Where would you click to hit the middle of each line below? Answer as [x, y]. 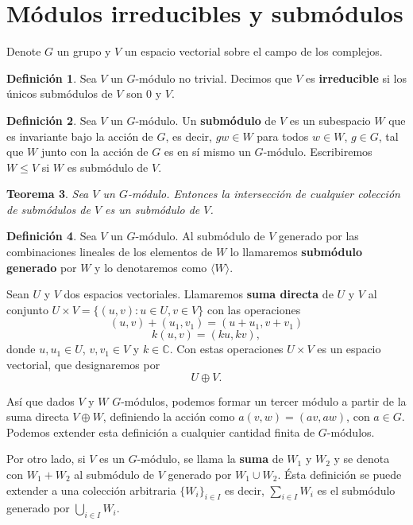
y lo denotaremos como [151, 267]
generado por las [318, 236]
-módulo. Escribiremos [318, 152]
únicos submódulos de [60, 93]
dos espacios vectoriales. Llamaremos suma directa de [199, 294]
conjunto [27, 309]
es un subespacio [330, 120]
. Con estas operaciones [226, 349]
